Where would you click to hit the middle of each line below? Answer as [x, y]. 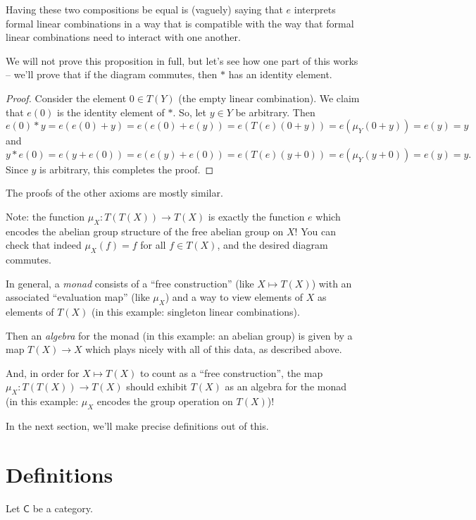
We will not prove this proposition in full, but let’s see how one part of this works [182, 60]
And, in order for [43, 372]
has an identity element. [280, 74]
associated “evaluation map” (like [78, 297]
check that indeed [44, 245]
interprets [315, 9]
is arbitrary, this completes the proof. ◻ [127, 169]
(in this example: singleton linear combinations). [196, 312]
